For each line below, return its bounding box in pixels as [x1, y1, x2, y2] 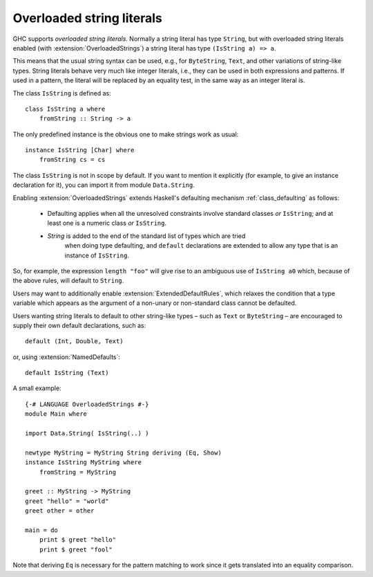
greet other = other [25, 507, 95, 515]
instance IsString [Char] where [25, 146, 135, 154]
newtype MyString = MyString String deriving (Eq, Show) [25, 448, 222, 457]
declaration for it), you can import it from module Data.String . [12, 181, 195, 190]
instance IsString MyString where [25, 459, 142, 466]
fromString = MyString [39, 468, 117, 476]
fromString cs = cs [39, 156, 106, 164]
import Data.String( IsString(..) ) [25, 430, 149, 437]
